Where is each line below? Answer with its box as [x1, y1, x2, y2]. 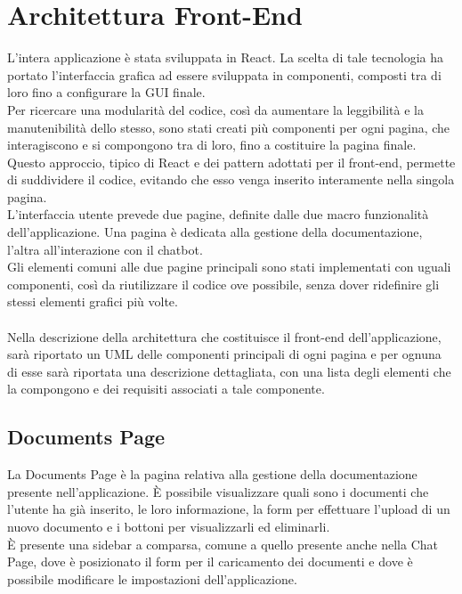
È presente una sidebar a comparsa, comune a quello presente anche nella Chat [7, 534, 439, 553]
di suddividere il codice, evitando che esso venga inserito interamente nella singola [7, 170, 455, 189]
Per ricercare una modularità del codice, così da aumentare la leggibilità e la [7, 100, 424, 118]
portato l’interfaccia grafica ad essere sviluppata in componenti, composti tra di [7, 65, 442, 84]
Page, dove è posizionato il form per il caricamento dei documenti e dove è [7, 552, 413, 571]
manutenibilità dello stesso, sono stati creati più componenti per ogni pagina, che [7, 118, 450, 136]
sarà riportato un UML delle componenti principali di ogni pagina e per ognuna [7, 345, 442, 363]
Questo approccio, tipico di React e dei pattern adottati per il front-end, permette [7, 152, 456, 171]
